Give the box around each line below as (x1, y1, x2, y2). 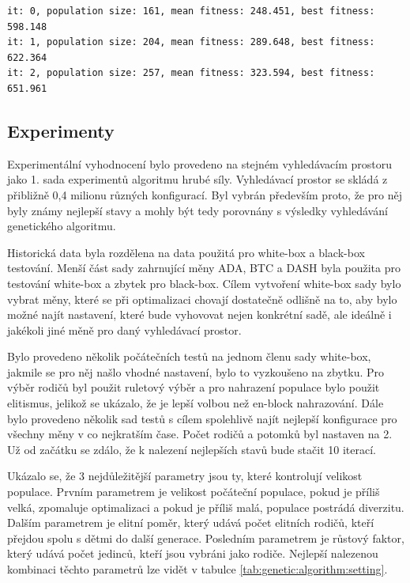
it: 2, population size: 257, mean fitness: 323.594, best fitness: (7, 67, 375, 79)
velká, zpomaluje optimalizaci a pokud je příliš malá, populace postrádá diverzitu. (7, 498, 404, 515)
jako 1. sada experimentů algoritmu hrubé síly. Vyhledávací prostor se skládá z (7, 171, 388, 187)
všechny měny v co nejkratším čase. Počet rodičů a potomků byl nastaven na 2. (7, 426, 393, 442)
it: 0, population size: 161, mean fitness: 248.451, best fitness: (7, 6, 375, 17)
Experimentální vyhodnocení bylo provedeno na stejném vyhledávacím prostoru (7, 155, 393, 172)
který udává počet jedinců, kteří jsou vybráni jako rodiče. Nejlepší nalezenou (7, 545, 378, 562)
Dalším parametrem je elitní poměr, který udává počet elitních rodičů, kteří (7, 514, 374, 531)
